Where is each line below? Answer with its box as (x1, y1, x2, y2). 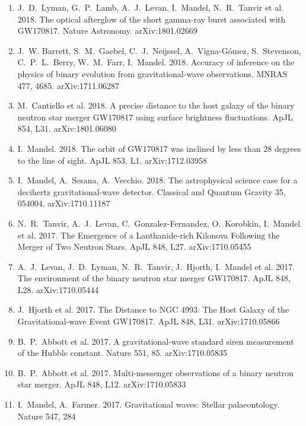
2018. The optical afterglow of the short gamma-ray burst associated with (17, 12, 286, 25)
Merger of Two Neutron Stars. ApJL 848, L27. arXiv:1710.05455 (17, 240, 251, 253)
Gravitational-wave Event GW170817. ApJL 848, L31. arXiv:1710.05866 (17, 315, 280, 328)
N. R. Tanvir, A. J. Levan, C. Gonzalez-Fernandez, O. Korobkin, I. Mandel (17, 217, 301, 229)
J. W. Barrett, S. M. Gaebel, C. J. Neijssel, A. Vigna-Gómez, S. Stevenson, (17, 44, 301, 56)
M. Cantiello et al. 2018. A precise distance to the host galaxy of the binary (17, 99, 295, 112)
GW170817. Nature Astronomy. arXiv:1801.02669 (17, 24, 197, 37)
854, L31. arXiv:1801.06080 (17, 122, 116, 135)
